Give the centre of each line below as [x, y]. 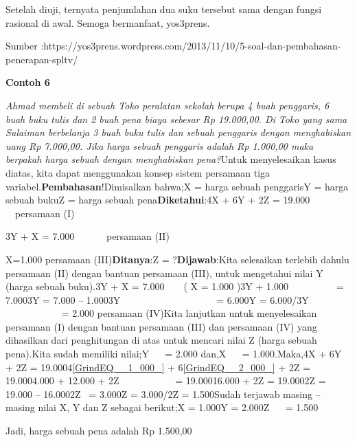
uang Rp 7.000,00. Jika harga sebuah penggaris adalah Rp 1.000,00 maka [160, 145]
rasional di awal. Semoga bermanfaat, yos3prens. [108, 22]
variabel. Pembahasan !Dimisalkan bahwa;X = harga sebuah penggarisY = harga [177, 186]
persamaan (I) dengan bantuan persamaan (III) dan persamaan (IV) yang [161, 326]
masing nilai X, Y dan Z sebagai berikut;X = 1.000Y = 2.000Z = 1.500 [162, 407]
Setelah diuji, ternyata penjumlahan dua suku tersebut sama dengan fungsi [164, 9]
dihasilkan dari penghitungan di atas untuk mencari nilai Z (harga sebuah [161, 340]
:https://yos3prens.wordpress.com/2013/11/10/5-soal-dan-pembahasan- [191, 46]
